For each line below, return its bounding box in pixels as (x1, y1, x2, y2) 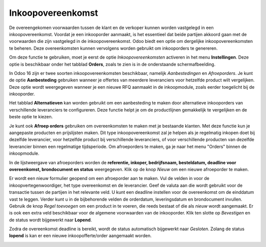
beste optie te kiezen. (9, 114, 53, 120)
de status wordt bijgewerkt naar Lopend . (9, 217, 92, 223)
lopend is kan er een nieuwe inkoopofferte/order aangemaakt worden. (9, 233, 152, 239)
